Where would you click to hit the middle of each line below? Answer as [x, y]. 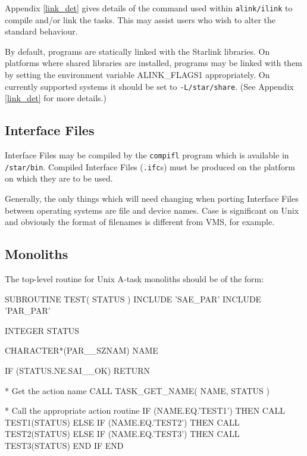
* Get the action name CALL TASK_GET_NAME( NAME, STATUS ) [137, 390]
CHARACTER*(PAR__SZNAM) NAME [82, 350]
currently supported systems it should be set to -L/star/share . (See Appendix [149, 86]
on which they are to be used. [59, 178]
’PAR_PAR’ [28, 310]
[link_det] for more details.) [56, 98]
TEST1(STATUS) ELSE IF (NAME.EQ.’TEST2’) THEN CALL [122, 422]
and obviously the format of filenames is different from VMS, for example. [140, 222]
